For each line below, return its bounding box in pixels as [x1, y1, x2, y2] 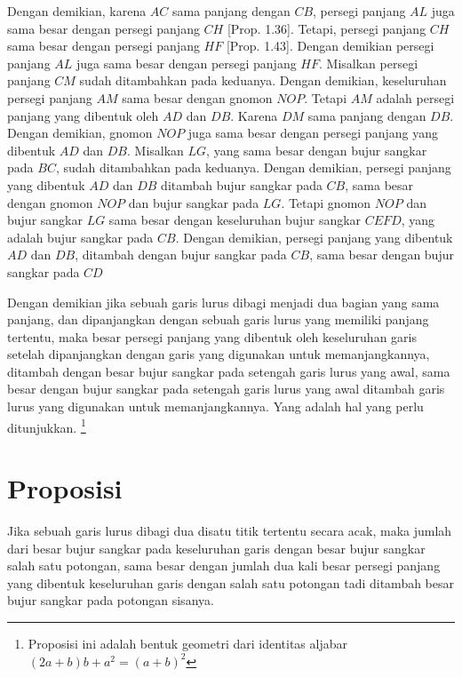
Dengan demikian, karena [7, 2, 147, 20]
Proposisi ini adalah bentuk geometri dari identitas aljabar [28, 634, 347, 652]
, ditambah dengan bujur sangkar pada [75, 245, 287, 264]
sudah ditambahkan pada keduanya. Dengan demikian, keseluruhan [79, 71, 447, 90]
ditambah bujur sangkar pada [161, 175, 323, 194]
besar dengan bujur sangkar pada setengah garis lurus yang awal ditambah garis [7, 379, 445, 398]
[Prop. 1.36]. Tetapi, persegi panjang [227, 19, 426, 37]
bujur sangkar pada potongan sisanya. [7, 591, 214, 609]
